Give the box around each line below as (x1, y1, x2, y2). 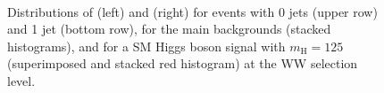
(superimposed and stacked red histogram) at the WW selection (7, 54, 358, 73)
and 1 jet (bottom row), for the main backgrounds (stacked (7, 19, 331, 38)
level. (7, 71, 36, 89)
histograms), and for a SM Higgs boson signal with (7, 36, 286, 55)
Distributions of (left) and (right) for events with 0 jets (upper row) (7, 2, 378, 20)
